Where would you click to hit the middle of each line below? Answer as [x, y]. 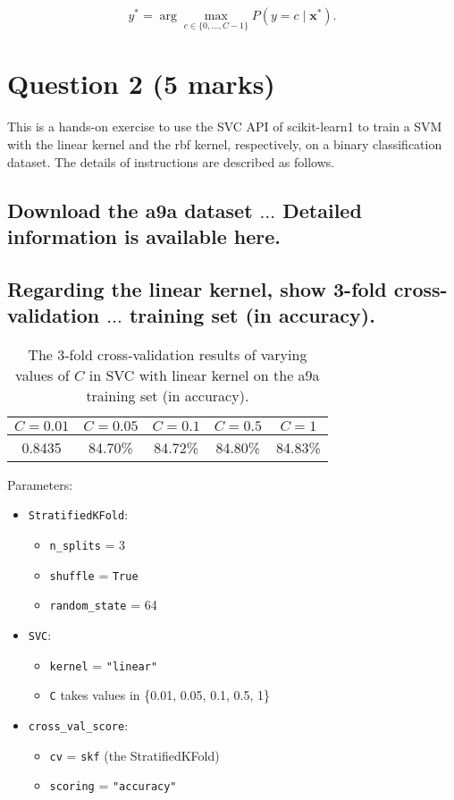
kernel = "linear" [104, 665]
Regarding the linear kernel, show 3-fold [197, 288]
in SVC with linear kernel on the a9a [204, 375]
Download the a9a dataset [130, 210]
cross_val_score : [78, 725]
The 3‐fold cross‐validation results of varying [168, 354]
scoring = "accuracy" [113, 785]
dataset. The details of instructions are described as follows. [171, 161]
